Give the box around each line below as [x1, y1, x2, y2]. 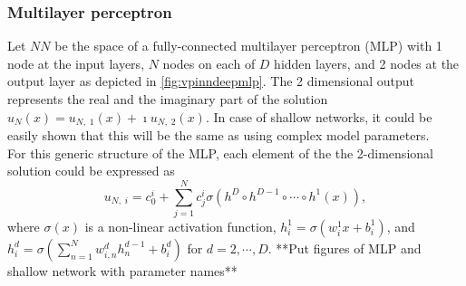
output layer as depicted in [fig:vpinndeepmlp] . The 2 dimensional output [7, 71, 415, 91]
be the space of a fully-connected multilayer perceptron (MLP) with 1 [54, 36, 442, 55]
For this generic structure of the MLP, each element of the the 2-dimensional [7, 143, 433, 162]
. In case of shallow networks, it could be [205, 107, 432, 126]
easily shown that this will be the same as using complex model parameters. [7, 126, 430, 145]
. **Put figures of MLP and [267, 238, 422, 257]
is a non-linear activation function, [84, 216, 277, 235]
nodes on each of [162, 53, 256, 72]
